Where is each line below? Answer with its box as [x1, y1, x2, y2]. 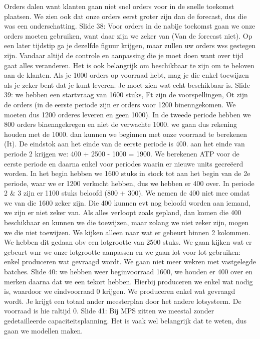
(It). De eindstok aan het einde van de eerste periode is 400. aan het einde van [4, 138, 245, 149]
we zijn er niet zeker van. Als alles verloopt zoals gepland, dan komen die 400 [4, 207, 241, 218]
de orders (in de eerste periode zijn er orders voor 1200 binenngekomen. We [4, 99, 236, 109]
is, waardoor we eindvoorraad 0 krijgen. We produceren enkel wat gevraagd [4, 286, 235, 296]
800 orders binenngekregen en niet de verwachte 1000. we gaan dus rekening [4, 119, 237, 129]
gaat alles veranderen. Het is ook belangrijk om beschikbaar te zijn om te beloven [4, 60, 254, 70]
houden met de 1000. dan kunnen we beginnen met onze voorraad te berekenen [4, 128, 247, 139]
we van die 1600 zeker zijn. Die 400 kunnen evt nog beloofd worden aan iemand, [4, 197, 250, 208]
